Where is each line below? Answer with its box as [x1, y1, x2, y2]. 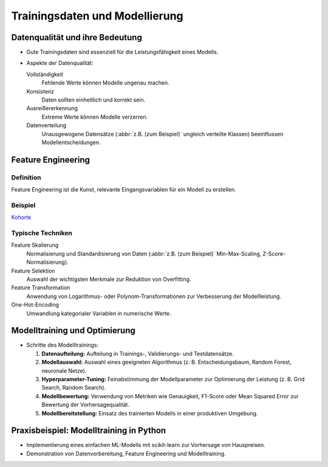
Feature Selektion [11, 267, 55, 274]
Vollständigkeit [26, 71, 64, 78]
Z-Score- [262, 250, 285, 257]
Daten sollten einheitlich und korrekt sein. [41, 96, 146, 103]
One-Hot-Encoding [11, 301, 60, 308]
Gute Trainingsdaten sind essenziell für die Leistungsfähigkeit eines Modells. [26, 49, 219, 56]
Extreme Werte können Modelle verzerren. [41, 113, 148, 120]
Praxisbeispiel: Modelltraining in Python [11, 426, 166, 436]
